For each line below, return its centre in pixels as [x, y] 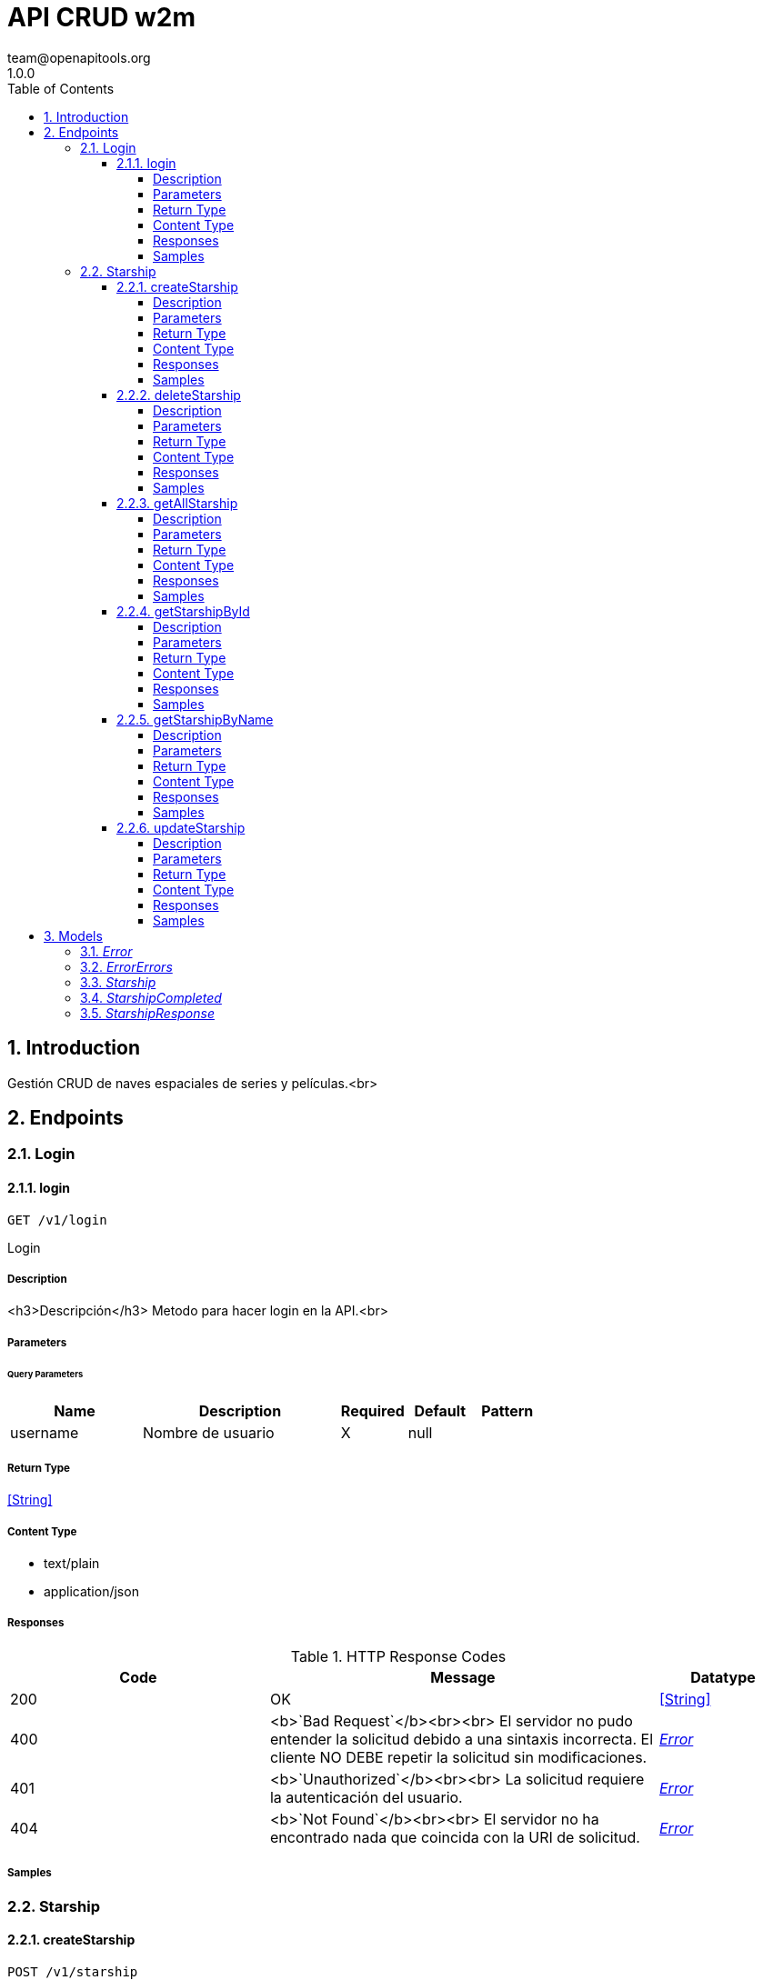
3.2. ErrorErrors [126, 966]
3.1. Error [106, 951]
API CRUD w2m [101, 17]
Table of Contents [61, 88]
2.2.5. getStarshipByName [195, 719]
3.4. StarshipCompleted [151, 997]
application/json [91, 1592]
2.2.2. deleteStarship [179, 395]
